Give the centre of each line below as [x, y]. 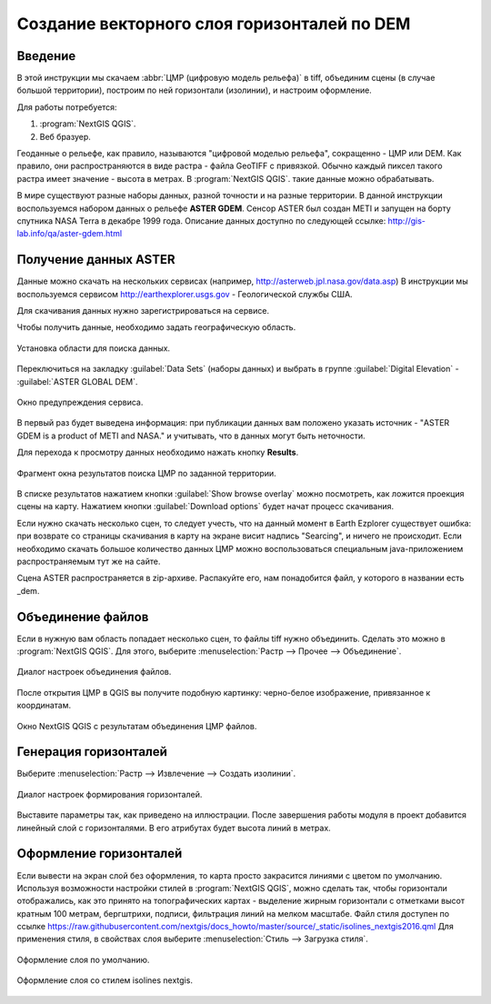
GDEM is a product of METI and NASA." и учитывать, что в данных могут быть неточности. [191, 436]
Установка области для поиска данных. [94, 348]
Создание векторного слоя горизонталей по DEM [214, 24]
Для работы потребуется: [67, 107]
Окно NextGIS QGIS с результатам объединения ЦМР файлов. [137, 726]
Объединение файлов [83, 617]
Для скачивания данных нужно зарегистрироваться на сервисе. [143, 311]
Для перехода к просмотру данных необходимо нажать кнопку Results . [158, 452]
